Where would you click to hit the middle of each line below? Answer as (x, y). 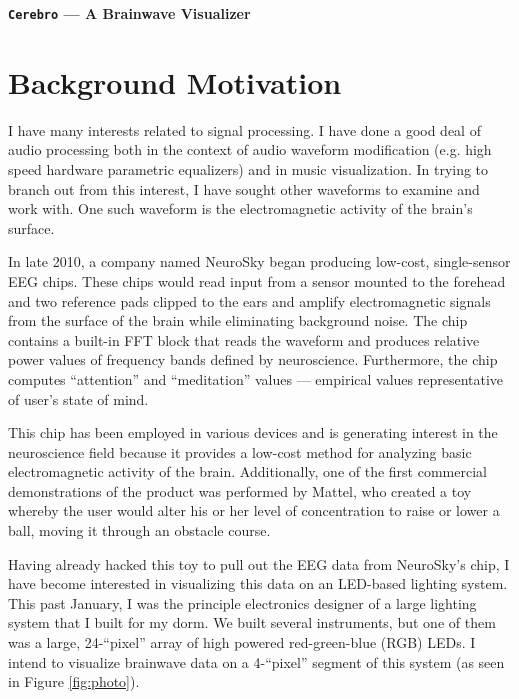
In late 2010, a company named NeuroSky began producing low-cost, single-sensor (259, 261)
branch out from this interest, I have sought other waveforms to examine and (244, 188)
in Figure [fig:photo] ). (74, 681)
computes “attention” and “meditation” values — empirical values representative (256, 378)
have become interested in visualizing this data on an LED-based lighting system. (258, 583)
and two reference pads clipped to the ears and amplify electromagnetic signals (249, 300)
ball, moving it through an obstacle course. (139, 530)
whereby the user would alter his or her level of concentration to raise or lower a (254, 510)
